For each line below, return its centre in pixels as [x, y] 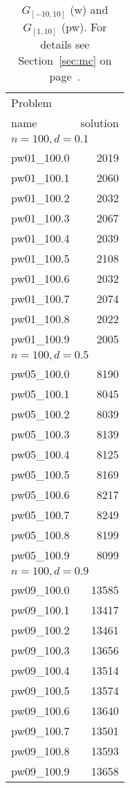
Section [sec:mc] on [65, 60]
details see [65, 44]
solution [100, 123]
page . [65, 76]
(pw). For [84, 27]
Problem [31, 103]
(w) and [89, 9]
